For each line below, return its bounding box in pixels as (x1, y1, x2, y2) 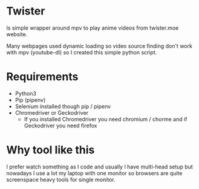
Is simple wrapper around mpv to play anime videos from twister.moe (6, 24, 179, 31)
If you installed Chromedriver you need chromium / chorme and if (24, 115, 188, 123)
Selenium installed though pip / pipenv (15, 103, 111, 110)
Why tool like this (6, 143, 95, 157)
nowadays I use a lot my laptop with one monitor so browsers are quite (6, 169, 183, 176)
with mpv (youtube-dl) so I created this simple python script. (6, 48, 157, 56)
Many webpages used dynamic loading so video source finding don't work (6, 42, 192, 50)
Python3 (15, 89, 36, 97)
